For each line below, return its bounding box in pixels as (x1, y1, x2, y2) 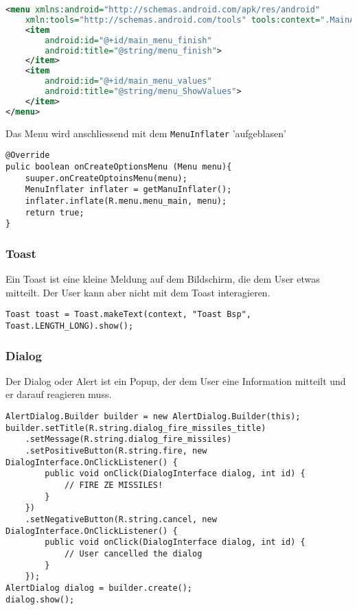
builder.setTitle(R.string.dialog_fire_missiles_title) (5, 423, 266, 433)
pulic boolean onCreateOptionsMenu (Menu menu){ (5, 161, 232, 172)
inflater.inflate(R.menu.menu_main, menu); (25, 196, 227, 206)
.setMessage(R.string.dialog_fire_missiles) (25, 434, 232, 445)
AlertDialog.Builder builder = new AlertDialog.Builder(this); (5, 412, 301, 421)
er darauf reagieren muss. (5, 387, 112, 401)
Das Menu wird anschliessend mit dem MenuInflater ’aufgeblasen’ (5, 126, 286, 140)
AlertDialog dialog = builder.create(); (5, 583, 193, 593)
